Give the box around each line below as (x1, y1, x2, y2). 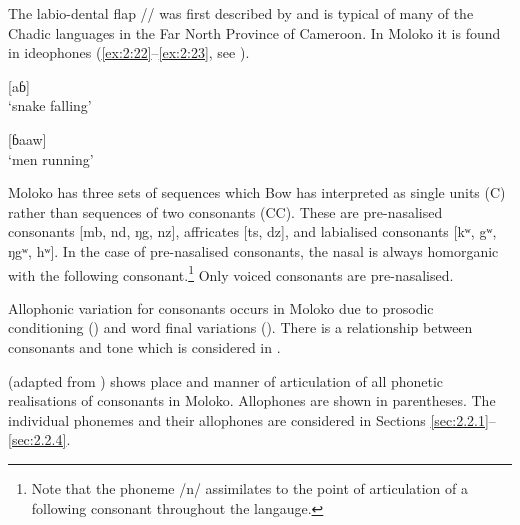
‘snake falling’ (8, 95, 92, 116)
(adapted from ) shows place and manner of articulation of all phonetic (8, 370, 444, 391)
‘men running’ (8, 148, 94, 169)
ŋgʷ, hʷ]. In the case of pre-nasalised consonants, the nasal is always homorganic (8, 240, 499, 261)
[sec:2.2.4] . (8, 429, 71, 450)
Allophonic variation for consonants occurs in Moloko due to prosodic (8, 297, 434, 318)
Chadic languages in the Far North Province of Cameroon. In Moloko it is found (8, 22, 501, 43)
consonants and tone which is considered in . (8, 336, 281, 357)
